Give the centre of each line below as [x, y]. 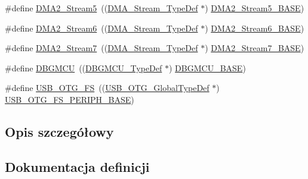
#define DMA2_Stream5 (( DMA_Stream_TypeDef [101, 8]
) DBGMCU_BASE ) [207, 67]
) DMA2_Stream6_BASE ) [255, 28]
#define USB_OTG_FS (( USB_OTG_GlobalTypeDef [107, 88]
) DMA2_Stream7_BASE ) [255, 48]
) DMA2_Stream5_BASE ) [255, 8]
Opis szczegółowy [59, 131]
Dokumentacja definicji [77, 166]
